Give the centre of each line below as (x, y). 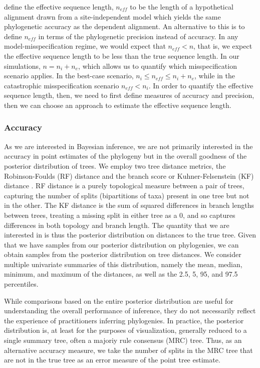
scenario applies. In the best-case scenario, (69, 76)
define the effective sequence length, (59, 7)
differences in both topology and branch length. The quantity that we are (117, 225)
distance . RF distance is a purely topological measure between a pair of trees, (124, 186)
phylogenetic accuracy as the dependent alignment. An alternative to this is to (124, 26)
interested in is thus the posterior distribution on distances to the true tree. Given (130, 235)
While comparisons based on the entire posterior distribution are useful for (119, 300)
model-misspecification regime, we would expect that (85, 46)
